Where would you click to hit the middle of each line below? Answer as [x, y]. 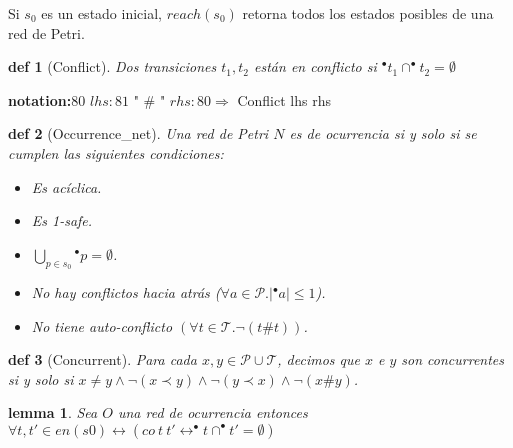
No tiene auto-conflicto [102, 325]
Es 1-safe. [62, 220]
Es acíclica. [66, 186]
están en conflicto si [315, 66]
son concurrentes [452, 359]
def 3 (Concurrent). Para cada [102, 359]
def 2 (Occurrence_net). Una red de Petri [138, 133]
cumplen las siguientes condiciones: [116, 152]
